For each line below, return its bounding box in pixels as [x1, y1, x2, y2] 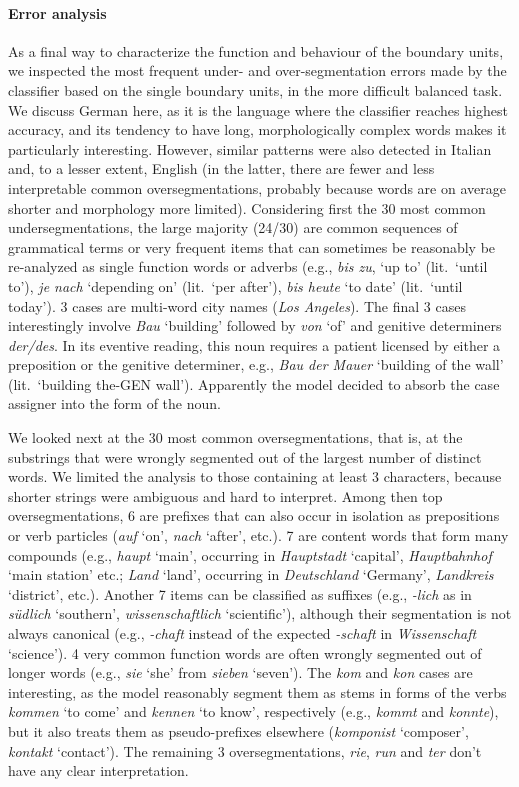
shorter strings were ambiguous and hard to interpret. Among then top [8, 485, 443, 506]
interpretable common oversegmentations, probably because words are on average [8, 177, 506, 198]
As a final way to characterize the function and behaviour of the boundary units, [8, 40, 504, 61]
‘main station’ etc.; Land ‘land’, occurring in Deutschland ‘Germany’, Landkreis [8, 564, 494, 585]
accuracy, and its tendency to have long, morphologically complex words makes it [8, 119, 507, 140]
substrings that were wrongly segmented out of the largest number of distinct [8, 446, 482, 467]
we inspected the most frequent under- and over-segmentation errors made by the [8, 60, 507, 81]
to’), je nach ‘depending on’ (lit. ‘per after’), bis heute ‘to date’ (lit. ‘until [8, 275, 463, 296]
